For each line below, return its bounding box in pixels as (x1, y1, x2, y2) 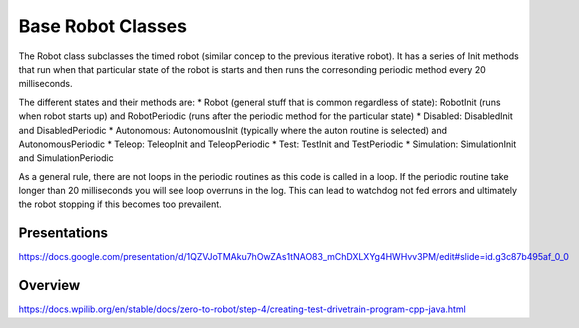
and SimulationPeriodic (18, 152, 114, 164)
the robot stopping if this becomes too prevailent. (18, 198, 222, 210)
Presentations (18, 225, 109, 242)
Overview (18, 277, 81, 294)
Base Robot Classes (18, 15, 187, 37)
